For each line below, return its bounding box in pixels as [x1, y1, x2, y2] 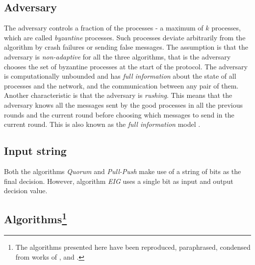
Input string [4, 143, 67, 158]
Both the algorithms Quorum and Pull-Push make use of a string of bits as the [4, 166, 241, 176]
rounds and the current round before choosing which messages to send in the [4, 109, 234, 119]
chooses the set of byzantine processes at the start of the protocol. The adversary [4, 61, 248, 71]
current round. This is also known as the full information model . [4, 119, 201, 129]
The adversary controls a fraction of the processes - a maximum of [4, 23, 204, 33]
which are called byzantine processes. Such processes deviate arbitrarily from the [4, 32, 246, 42]
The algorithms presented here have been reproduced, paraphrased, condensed [15, 241, 251, 252]
